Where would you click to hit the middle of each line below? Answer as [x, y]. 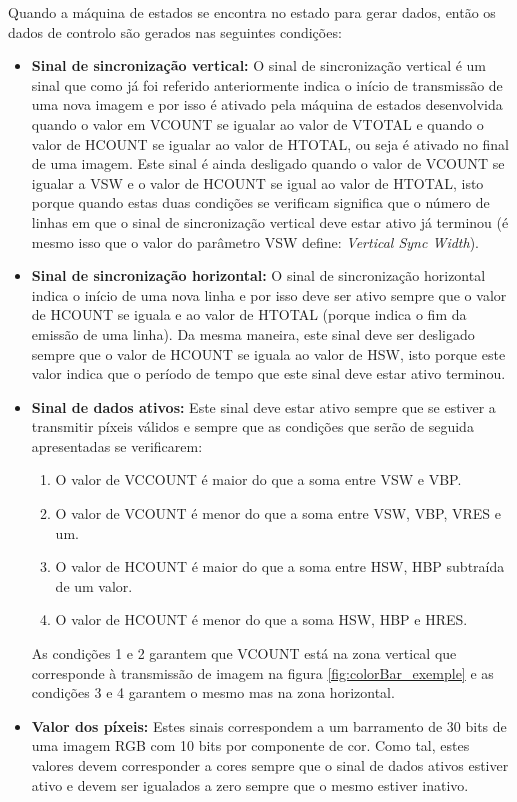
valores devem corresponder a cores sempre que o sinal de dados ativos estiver [270, 765]
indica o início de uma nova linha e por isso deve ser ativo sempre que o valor [269, 294]
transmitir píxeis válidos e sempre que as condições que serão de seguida [252, 426]
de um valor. [94, 585]
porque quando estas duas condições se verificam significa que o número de [260, 202]
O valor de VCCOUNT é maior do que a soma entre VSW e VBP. [258, 479]
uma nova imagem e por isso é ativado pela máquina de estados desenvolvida [267, 104]
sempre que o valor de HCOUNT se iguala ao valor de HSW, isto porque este [268, 353]
